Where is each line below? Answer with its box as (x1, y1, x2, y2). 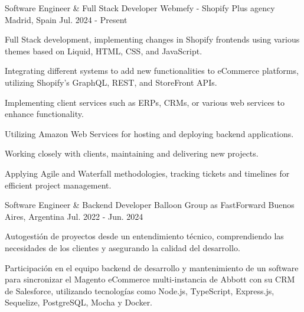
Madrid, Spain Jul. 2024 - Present (5, 13, 128, 25)
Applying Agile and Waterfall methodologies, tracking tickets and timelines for (5, 167, 290, 179)
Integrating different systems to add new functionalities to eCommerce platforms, (5, 64, 299, 77)
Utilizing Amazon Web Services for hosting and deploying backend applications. (5, 127, 294, 139)
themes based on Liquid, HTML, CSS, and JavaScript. (5, 44, 202, 57)
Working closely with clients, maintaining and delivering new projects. (5, 147, 259, 160)
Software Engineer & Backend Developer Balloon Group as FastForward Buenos (5, 199, 295, 211)
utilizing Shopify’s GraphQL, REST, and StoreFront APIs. (5, 76, 217, 88)
